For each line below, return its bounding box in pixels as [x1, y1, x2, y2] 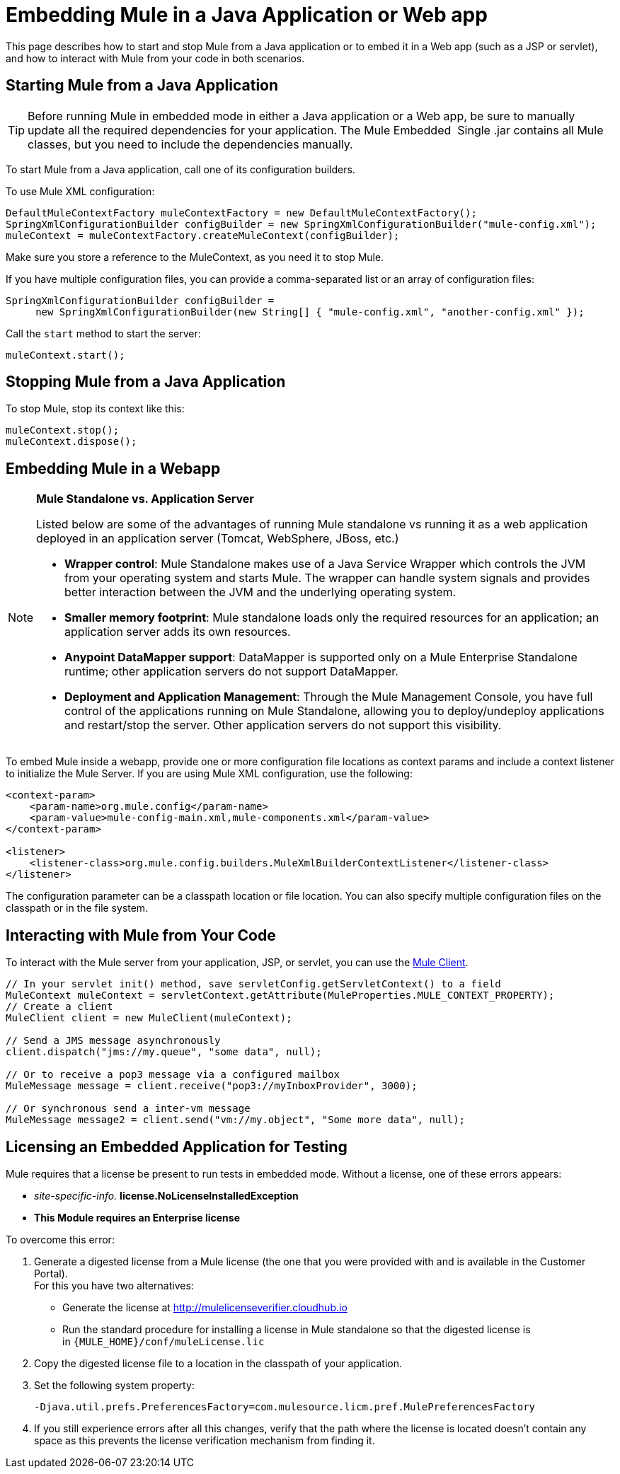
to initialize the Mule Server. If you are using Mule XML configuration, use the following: [6, 767, 413, 780]
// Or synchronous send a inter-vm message [6, 1103, 251, 1115]
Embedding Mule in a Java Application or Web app [6, 3, 488, 27]
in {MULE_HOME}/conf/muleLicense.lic [62, 1335, 265, 1347]
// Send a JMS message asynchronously [6, 1035, 221, 1047]
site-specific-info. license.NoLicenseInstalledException [34, 1189, 299, 1202]
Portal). [34, 1267, 68, 1279]
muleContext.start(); [6, 349, 125, 361]
